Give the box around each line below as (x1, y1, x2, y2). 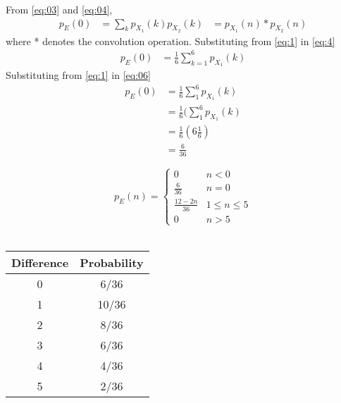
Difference (11, 254, 69, 271)
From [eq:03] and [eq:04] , (6, 2, 113, 16)
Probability (80, 254, 144, 271)
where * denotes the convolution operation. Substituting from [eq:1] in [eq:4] (6, 33, 335, 48)
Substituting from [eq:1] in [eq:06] (6, 68, 151, 82)
